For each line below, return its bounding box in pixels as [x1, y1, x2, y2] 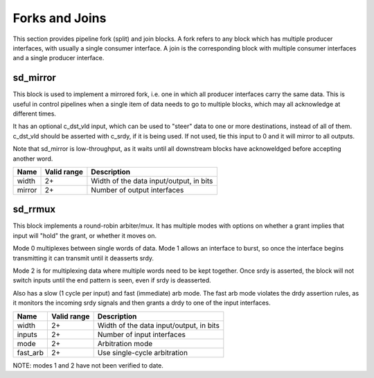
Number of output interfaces [91, 185, 184, 195]
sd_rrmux [12, 204, 55, 215]
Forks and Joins [12, 10, 107, 26]
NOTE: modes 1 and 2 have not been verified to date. [12, 361, 164, 370]
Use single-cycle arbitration [97, 348, 188, 357]
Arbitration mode [97, 339, 153, 348]
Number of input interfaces [97, 330, 186, 339]
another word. [12, 154, 53, 163]
